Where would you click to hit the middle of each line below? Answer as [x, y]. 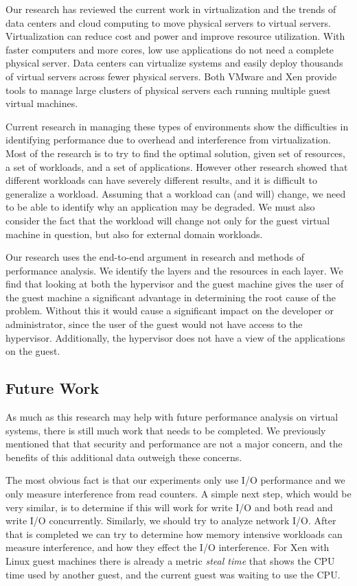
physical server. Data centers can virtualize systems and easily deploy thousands [174, 63]
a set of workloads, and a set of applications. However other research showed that [177, 166]
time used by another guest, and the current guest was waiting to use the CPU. [173, 574]
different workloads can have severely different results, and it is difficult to [161, 180]
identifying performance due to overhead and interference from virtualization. [168, 140]
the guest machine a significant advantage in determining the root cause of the [171, 297]
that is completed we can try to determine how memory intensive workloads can [174, 534]
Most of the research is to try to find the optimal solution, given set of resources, [175, 153]
